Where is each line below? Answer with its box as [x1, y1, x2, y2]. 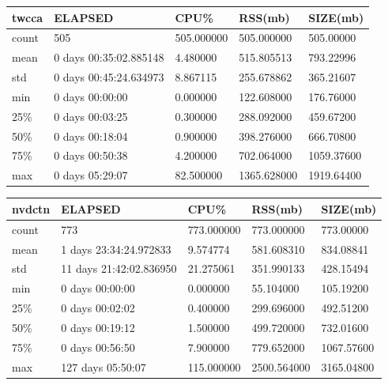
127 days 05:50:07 [61, 358, 146, 375]
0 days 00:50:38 [54, 147, 128, 164]
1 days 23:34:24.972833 [61, 240, 171, 257]
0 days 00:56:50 [61, 338, 135, 355]
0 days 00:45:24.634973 [54, 69, 164, 85]
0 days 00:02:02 [61, 300, 135, 316]
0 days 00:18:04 [54, 127, 128, 144]
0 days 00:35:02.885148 [54, 49, 164, 66]
